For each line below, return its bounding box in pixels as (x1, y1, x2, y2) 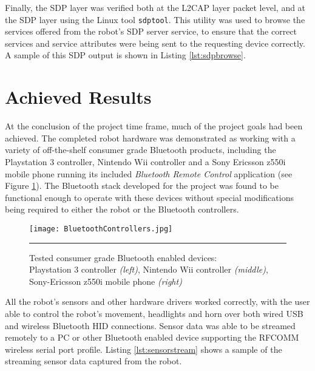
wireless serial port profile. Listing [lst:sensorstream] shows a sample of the (5, 342, 282, 355)
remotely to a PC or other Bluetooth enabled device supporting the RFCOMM (5, 331, 299, 344)
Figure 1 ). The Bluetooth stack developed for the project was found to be (5, 179, 279, 192)
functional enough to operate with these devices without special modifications (5, 191, 294, 203)
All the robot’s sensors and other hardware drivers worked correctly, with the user (5, 295, 310, 308)
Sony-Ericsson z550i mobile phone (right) (29, 274, 182, 287)
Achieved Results (5, 84, 152, 109)
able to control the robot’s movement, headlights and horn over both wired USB (5, 307, 303, 319)
